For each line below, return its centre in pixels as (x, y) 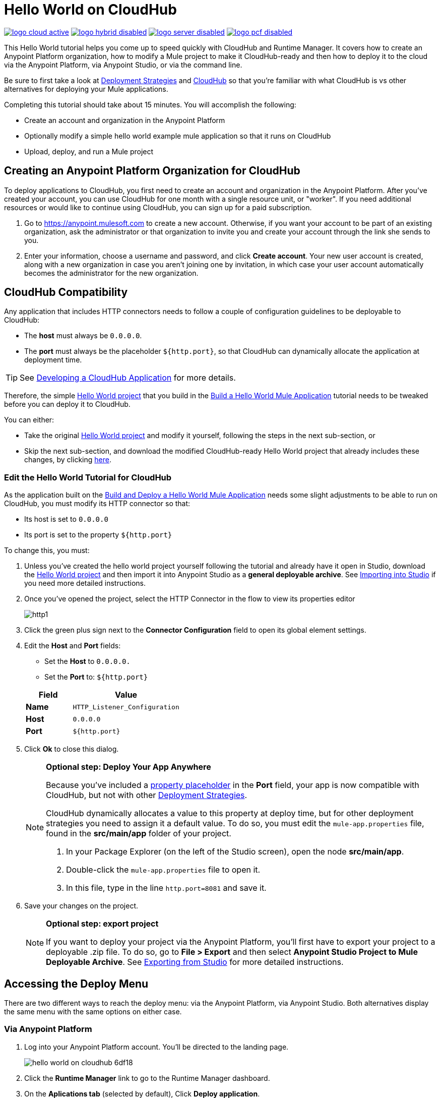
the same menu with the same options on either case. (93, 1012)
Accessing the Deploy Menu (76, 984)
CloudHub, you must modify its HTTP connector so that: (97, 504)
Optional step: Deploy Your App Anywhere (129, 767)
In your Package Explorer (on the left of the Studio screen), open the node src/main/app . (235, 852)
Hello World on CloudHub (90, 10)
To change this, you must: (47, 551)
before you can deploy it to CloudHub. (67, 404)
